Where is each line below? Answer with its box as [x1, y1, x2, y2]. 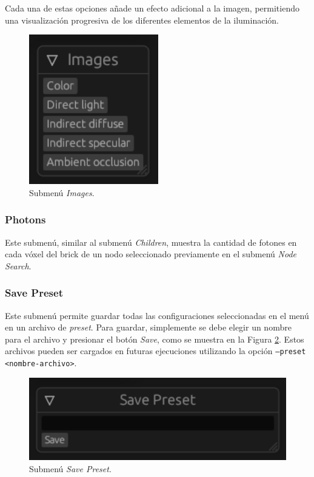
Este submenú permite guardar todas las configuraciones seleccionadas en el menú [5, 309, 309, 321]
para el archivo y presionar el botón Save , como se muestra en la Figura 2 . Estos [5, 332, 304, 345]
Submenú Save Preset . [29, 462, 112, 475]
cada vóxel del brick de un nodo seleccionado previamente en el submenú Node [5, 248, 296, 260]
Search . [5, 259, 32, 272]
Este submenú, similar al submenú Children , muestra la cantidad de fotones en [5, 235, 297, 248]
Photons [5, 212, 46, 227]
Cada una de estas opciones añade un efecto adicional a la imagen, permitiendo [5, 2, 299, 14]
